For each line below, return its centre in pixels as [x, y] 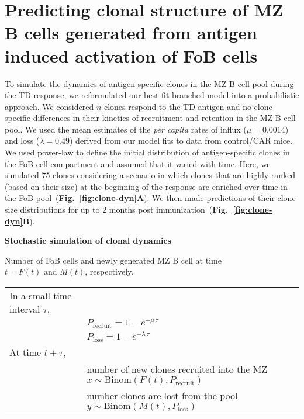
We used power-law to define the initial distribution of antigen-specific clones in [147, 152]
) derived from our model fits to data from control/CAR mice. [181, 141]
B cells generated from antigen [131, 32]
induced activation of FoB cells [131, 55]
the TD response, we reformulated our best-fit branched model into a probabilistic [152, 95]
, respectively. [109, 271]
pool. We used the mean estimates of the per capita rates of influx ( [126, 129]
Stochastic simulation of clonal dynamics [88, 240]
